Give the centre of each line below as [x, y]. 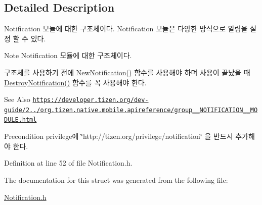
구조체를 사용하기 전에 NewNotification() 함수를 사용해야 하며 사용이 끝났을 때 [127, 72]
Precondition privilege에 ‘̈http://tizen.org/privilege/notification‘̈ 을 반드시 [119, 136]
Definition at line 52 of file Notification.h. [68, 163]
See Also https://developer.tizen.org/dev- [76, 99]
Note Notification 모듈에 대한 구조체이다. [68, 55]
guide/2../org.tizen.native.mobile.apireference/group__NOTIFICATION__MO [131, 110]
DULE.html [20, 120]
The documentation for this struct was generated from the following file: [116, 180]
